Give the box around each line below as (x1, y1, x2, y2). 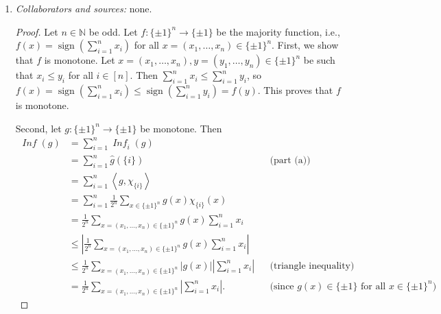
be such (303, 53, 335, 67)
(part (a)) (270, 156, 311, 166)
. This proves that (257, 82, 333, 97)
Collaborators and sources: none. (15, 1, 152, 15)
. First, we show (272, 38, 339, 52)
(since (270, 281, 294, 291)
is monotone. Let (44, 53, 115, 67)
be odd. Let (88, 24, 138, 38)
